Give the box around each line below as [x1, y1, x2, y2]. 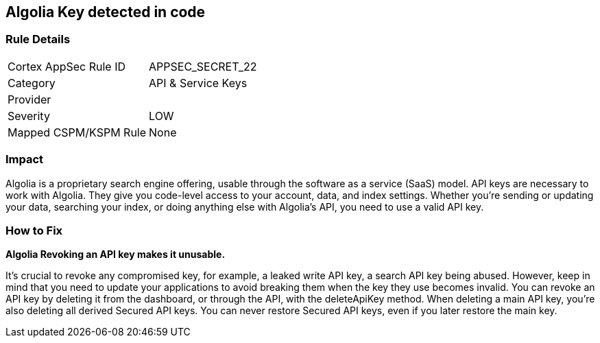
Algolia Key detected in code [5, 3, 206, 21]
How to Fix [5, 223, 63, 237]
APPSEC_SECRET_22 [149, 59, 257, 73]
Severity [8, 108, 50, 123]
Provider [8, 92, 51, 106]
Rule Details [5, 32, 71, 47]
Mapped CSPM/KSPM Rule [8, 125, 147, 139]
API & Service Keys [149, 75, 248, 90]
